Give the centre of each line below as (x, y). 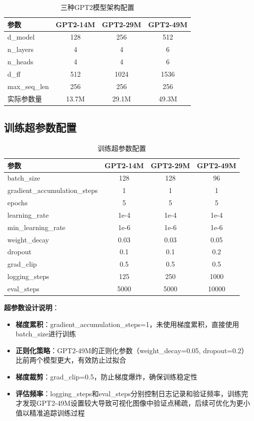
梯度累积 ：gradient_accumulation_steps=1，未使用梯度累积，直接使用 (127, 324)
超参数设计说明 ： (32, 307)
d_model (21, 37)
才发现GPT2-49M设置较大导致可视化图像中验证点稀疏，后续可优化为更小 (133, 403)
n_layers (21, 49)
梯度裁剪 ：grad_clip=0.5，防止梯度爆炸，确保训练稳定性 (107, 377)
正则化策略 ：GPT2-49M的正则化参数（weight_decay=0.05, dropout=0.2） (132, 350)
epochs (18, 203)
